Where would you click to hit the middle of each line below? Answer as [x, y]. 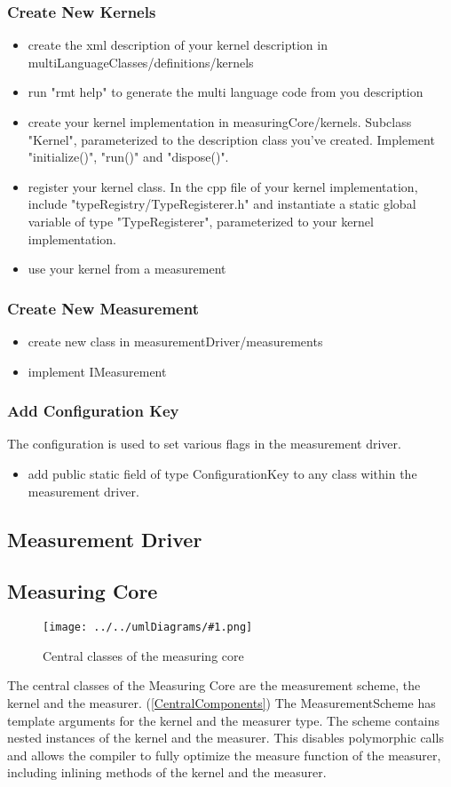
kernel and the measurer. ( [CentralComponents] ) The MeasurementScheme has [222, 702]
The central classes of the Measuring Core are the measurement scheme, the [214, 685]
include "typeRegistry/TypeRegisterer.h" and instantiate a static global [222, 204]
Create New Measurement [103, 308]
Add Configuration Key [93, 411]
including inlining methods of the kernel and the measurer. [167, 772]
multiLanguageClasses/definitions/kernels [141, 62]
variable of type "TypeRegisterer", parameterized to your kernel [201, 221]
